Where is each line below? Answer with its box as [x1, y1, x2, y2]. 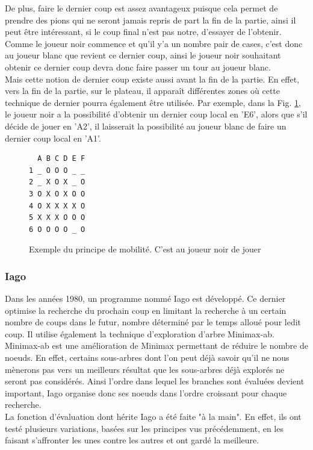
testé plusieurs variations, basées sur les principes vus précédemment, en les [5, 422, 284, 434]
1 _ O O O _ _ [29, 166, 85, 175]
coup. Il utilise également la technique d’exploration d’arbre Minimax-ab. [5, 327, 274, 340]
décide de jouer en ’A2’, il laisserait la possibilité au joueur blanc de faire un [5, 119, 287, 132]
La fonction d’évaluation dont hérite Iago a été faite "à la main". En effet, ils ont [5, 410, 302, 423]
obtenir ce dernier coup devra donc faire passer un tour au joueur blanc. [5, 60, 271, 73]
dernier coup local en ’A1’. [5, 131, 101, 144]
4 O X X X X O [29, 201, 85, 210]
